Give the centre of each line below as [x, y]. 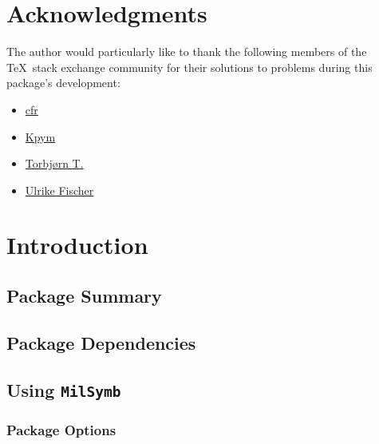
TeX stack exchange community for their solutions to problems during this [189, 67]
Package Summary [84, 296]
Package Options [61, 429]
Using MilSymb [64, 389]
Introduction [77, 245]
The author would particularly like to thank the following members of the [187, 52]
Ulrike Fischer [59, 190]
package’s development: [63, 83]
